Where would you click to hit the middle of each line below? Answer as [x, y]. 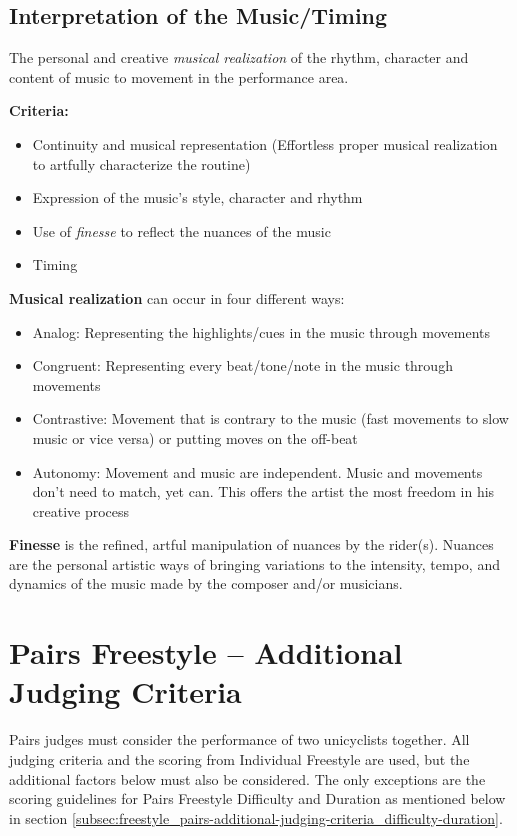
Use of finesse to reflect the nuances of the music [181, 230]
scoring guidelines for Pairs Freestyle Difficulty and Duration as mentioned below [257, 798]
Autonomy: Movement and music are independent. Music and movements [257, 471]
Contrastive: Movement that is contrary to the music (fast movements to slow [270, 418]
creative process [81, 510]
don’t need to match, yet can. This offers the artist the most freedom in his [263, 491]
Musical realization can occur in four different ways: [177, 297]
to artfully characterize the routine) [141, 163]
